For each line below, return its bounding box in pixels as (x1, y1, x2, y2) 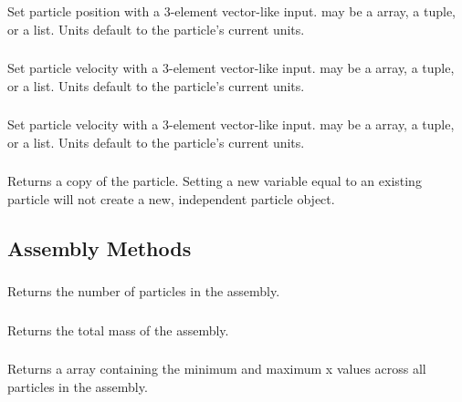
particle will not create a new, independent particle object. (7, 189, 335, 208)
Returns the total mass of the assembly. (7, 320, 229, 339)
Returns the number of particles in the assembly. (7, 282, 280, 301)
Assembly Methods (7, 233, 192, 262)
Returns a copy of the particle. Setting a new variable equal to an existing (7, 171, 422, 191)
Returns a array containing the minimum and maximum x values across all (7, 359, 426, 378)
